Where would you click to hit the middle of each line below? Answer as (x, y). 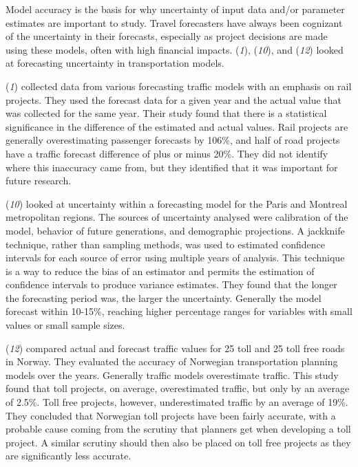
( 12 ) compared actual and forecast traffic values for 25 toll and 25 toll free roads (175, 348)
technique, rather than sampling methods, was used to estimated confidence (166, 244)
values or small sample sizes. (65, 325)
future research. (39, 181)
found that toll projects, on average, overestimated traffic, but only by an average (178, 388)
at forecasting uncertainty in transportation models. (115, 63)
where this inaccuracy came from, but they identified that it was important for (172, 167)
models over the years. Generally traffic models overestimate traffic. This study (172, 374)
